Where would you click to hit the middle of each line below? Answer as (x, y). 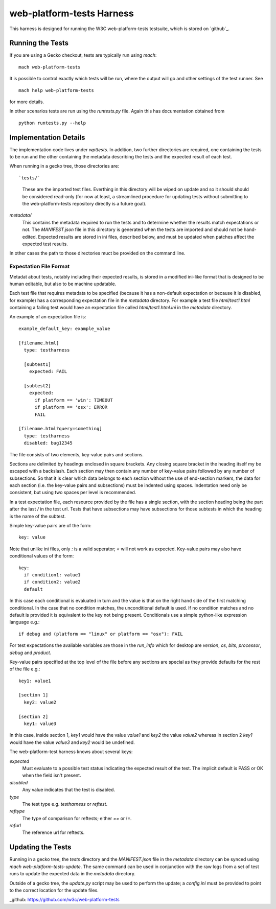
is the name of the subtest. (38, 516)
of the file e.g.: (25, 669)
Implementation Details (47, 137)
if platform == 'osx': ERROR (71, 407)
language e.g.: (25, 622)
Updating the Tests (40, 847)
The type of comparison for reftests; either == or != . (77, 818)
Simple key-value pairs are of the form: (51, 526)
